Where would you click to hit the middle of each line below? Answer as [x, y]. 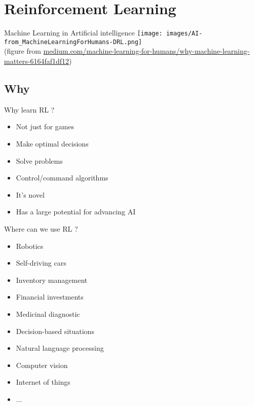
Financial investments [50, 297]
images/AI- [184, 34]
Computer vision [42, 365]
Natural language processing [60, 348]
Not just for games [45, 126]
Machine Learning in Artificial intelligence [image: [83, 33]
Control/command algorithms [62, 178]
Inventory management [52, 280]
